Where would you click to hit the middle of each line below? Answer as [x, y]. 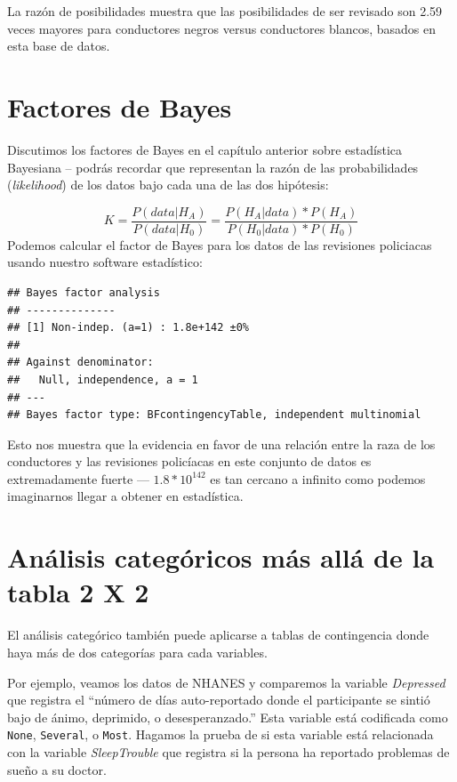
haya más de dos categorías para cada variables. [137, 652]
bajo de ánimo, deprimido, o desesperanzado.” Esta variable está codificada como [228, 717]
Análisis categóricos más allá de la [221, 557]
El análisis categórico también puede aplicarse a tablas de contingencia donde [218, 635]
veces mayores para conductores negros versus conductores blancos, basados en [221, 28]
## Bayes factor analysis [84, 292]
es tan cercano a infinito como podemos [318, 478]
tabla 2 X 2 [78, 592]
